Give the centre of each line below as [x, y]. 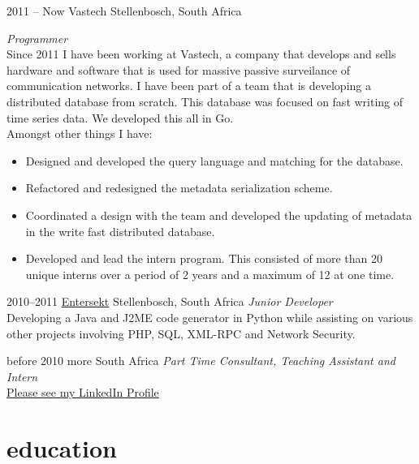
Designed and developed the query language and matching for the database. [214, 160]
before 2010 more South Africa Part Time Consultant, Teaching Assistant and [201, 361]
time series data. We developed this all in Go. [120, 117]
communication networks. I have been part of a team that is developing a [189, 86]
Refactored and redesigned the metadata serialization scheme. [179, 188]
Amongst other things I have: [80, 133]
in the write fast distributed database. [120, 231]
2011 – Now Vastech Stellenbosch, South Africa [124, 11]
